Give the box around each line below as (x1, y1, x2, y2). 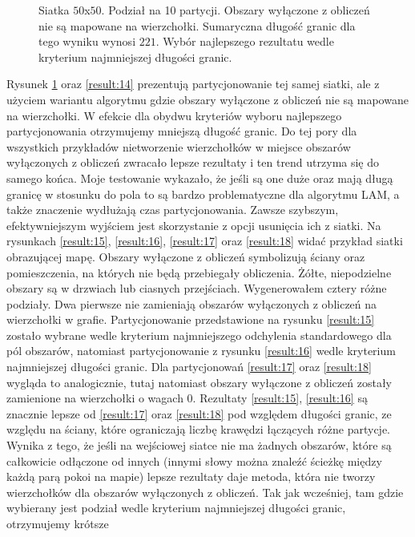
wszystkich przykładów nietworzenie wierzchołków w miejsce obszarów (6, 138, 351, 155)
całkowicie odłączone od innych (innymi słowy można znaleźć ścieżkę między (6, 452, 382, 469)
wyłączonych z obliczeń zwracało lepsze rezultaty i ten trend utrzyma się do (6, 154, 380, 171)
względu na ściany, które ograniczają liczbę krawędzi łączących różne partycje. (6, 421, 390, 438)
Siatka (38, 2, 70, 18)
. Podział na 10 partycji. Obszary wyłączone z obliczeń (101, 2, 370, 18)
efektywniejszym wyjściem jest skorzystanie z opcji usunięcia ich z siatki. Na (6, 216, 381, 233)
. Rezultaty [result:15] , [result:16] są (192, 390, 368, 406)
